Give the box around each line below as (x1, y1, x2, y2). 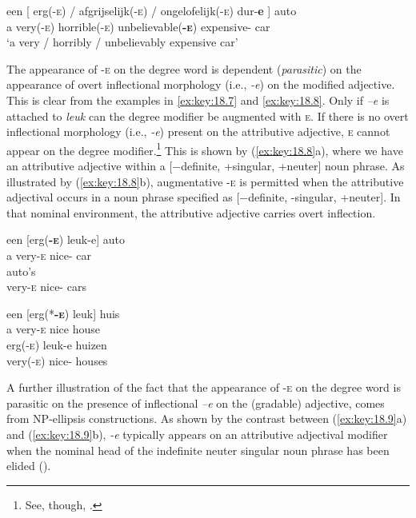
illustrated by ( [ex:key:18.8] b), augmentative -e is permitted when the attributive (6, 173, 404, 189)
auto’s (6, 262, 36, 279)
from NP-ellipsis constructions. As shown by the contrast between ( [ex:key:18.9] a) (6, 410, 407, 427)
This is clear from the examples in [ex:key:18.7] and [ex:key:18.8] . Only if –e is (6, 91, 390, 108)
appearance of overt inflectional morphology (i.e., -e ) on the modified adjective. (6, 76, 395, 93)
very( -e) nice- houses (6, 352, 108, 369)
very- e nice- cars (6, 278, 86, 295)
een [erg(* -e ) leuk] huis (6, 305, 120, 321)
